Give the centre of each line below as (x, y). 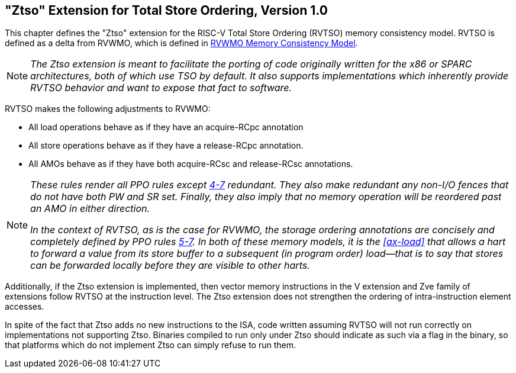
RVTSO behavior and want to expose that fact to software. (161, 88)
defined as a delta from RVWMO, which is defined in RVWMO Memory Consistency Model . (181, 43)
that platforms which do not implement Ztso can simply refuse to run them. (151, 345)
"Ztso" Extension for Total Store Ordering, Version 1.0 (166, 10)
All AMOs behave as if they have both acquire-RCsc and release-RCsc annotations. (191, 164)
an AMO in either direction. (90, 209)
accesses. (25, 307)
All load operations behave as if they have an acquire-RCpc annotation (166, 127)
